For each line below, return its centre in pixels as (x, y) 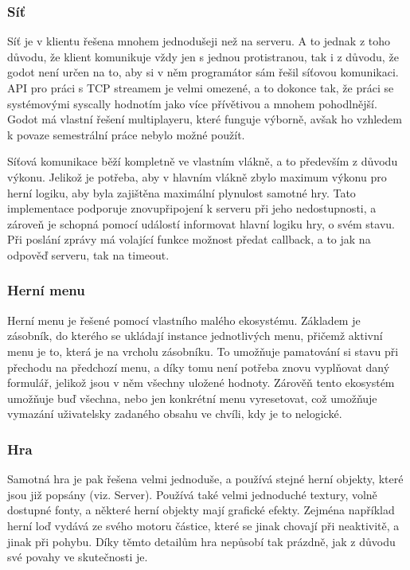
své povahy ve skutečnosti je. (78, 557)
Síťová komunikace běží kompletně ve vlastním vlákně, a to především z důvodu (203, 161)
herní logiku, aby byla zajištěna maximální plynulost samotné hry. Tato (182, 192)
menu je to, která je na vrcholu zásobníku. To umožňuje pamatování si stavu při (203, 351)
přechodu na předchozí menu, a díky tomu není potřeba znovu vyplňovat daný (199, 367)
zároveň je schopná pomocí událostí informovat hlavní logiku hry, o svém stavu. (201, 223)
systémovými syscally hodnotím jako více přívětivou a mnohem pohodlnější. (192, 103)
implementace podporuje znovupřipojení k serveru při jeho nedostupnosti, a (192, 208)
